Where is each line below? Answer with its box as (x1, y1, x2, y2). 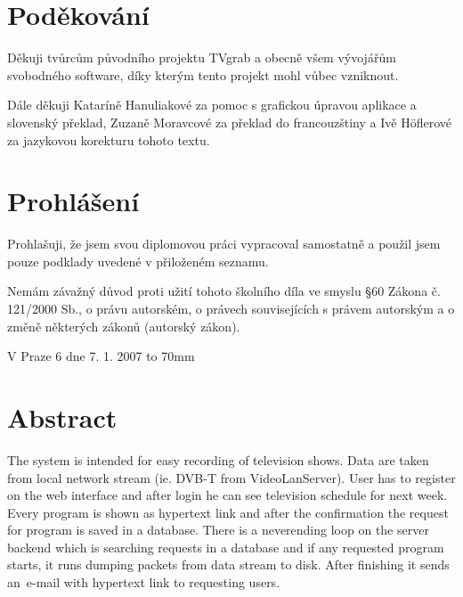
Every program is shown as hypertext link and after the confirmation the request (7, 503, 449, 521)
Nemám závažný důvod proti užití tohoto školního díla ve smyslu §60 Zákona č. (7, 282, 441, 300)
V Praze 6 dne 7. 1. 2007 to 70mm (7, 347, 195, 365)
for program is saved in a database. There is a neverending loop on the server (7, 520, 429, 539)
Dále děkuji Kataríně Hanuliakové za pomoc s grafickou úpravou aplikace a (7, 95, 417, 114)
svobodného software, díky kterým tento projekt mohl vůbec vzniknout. (7, 65, 399, 84)
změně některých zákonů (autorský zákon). (7, 316, 240, 335)
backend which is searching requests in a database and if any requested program (7, 537, 444, 556)
